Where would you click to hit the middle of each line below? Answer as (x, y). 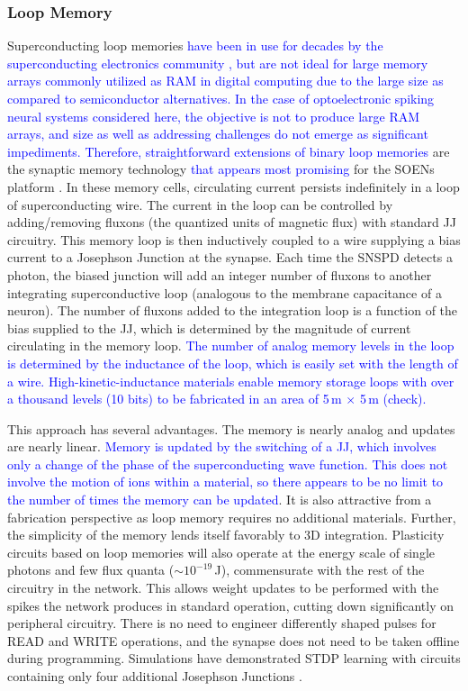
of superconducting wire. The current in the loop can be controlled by (200, 204)
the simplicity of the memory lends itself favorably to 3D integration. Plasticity (226, 535)
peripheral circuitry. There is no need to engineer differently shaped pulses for (222, 623)
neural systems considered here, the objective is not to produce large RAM (214, 116)
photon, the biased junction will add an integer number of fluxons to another (220, 274)
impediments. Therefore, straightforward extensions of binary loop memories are (229, 151)
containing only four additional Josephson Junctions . (155, 676)
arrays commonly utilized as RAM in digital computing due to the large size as (225, 81)
